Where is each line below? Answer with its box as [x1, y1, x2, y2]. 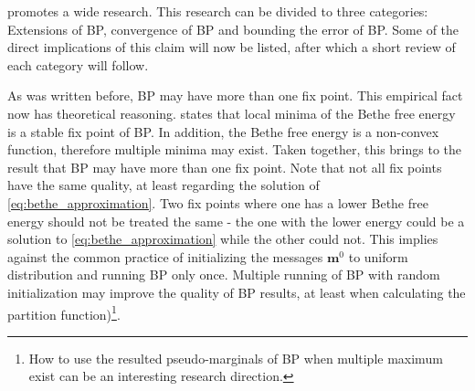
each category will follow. [7, 55, 149, 74]
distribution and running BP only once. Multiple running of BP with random [7, 265, 440, 284]
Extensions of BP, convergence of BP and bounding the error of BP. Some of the [7, 19, 459, 38]
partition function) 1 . [7, 301, 121, 323]
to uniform [348, 247, 408, 266]
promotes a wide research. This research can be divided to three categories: [7, 2, 428, 20]
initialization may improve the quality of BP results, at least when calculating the [7, 282, 466, 301]
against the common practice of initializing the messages [7, 247, 323, 266]
